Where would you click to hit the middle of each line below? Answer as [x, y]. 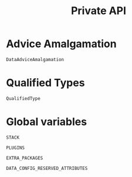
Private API [99, 11]
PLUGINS [16, 148]
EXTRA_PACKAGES [25, 158]
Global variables [46, 122]
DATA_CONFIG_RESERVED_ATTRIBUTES [47, 168]
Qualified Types [45, 83]
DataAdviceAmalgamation [35, 59]
